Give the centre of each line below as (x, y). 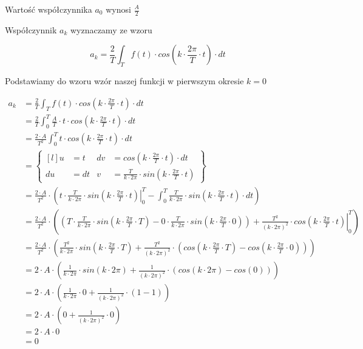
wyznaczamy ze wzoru (111, 29)
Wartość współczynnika (49, 9)
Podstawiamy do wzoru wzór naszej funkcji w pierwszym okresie (124, 81)
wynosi (118, 9)
